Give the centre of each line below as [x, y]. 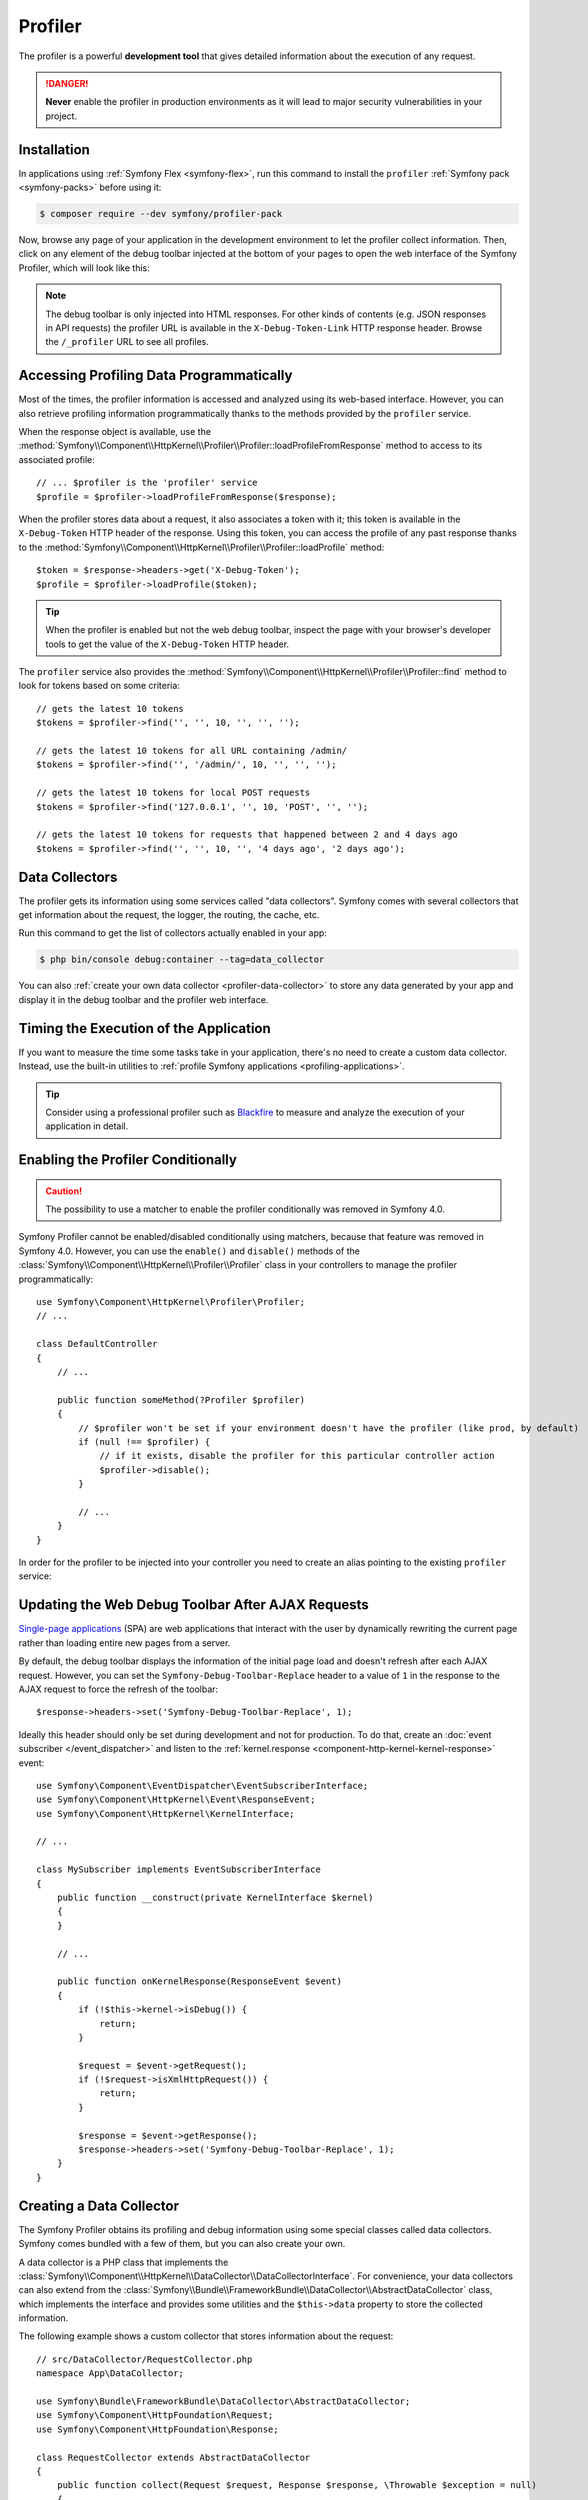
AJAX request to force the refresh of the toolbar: [118, 1689]
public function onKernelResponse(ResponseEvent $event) [199, 1981]
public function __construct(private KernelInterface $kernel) [215, 1898]
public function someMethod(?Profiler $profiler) [180, 1399]
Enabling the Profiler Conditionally [127, 1160]
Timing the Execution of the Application [145, 1028]
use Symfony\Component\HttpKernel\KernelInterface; [165, 1813]
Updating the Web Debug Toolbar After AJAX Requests [193, 1605]
